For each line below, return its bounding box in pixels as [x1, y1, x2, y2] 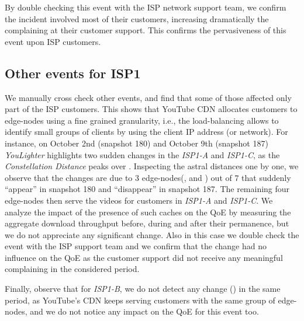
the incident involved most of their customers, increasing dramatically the [5, 12, 269, 25]
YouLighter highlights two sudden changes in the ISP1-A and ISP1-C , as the [5, 148, 280, 160]
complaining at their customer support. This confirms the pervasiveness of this [5, 24, 286, 36]
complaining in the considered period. [5, 263, 140, 275]
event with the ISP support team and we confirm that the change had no [5, 240, 267, 252]
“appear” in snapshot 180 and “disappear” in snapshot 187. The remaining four [5, 183, 290, 195]
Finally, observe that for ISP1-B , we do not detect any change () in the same [5, 282, 281, 295]
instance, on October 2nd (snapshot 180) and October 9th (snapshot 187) [5, 137, 268, 149]
